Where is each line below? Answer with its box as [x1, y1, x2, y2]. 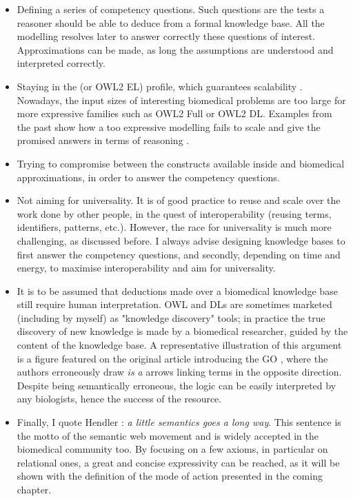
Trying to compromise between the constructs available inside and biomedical [17, 156, 345, 170]
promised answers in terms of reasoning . [17, 133, 190, 147]
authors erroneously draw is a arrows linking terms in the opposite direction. [17, 365, 342, 379]
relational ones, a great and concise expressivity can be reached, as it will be [17, 455, 340, 469]
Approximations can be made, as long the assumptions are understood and [17, 42, 334, 57]
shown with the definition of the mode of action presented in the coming [17, 469, 323, 483]
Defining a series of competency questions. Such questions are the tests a [17, 2, 325, 16]
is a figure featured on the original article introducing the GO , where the [17, 351, 328, 365]
